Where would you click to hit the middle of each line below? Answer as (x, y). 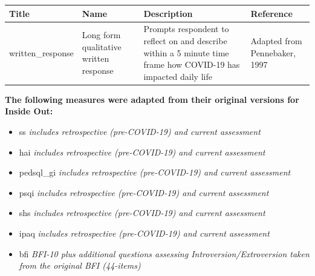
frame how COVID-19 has (192, 64)
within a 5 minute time (186, 52)
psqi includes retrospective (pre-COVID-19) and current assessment (144, 192)
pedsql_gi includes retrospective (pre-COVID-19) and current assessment (155, 172)
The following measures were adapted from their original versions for (152, 99)
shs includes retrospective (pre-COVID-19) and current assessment (142, 213)
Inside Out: (29, 111)
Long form (101, 35)
